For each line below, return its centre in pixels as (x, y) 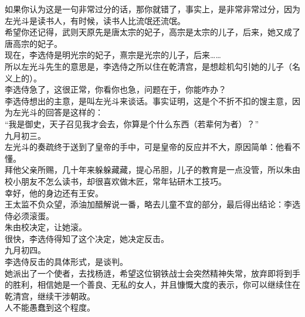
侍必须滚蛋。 (29, 215)
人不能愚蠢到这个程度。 (50, 307)
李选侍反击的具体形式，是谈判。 (66, 262)
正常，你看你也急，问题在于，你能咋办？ (148, 89)
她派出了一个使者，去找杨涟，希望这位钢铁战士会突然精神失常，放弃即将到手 (152, 273)
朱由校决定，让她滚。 (46, 227)
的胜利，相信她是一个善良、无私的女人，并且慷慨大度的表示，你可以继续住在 (152, 284)
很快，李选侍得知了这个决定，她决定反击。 (87, 238)
